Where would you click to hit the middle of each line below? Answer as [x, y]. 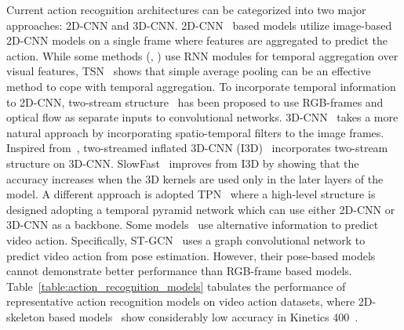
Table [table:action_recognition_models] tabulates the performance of [176, 286]
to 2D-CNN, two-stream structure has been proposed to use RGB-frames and [195, 102]
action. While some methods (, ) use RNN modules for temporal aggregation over [202, 55]
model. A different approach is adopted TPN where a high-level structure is [191, 194]
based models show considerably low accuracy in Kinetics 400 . [203, 316]
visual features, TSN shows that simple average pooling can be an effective [189, 71]
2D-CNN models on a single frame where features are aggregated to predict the [197, 40]
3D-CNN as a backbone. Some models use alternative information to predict [193, 225]
